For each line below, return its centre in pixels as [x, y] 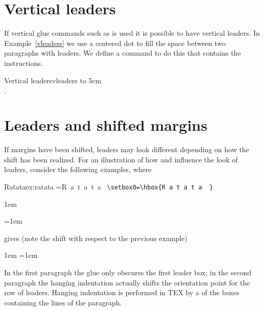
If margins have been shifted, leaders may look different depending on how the [127, 149]
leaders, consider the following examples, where [78, 169]
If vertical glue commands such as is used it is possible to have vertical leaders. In [132, 33]
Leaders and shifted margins [106, 125]
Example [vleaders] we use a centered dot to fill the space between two [115, 43]
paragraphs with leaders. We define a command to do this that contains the [123, 53]
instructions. [23, 63]
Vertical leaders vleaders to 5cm [53, 80]
